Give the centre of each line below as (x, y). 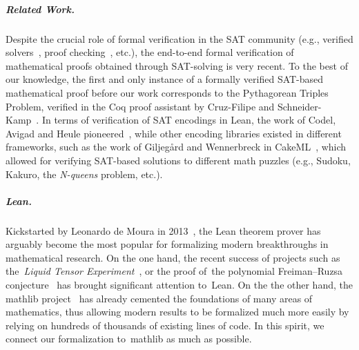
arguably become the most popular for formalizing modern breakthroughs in (167, 244)
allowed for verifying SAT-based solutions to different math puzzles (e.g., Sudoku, (178, 160)
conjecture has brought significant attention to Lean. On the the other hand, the (179, 285)
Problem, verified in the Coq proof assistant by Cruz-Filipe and (140, 106)
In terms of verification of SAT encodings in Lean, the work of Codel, (189, 120)
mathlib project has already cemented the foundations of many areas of (159, 298)
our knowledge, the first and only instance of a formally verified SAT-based (165, 79)
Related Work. (40, 9)
